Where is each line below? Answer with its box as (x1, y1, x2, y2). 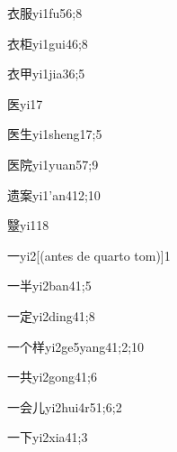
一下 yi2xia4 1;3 (7, 428, 88, 447)
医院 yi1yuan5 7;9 (7, 154, 99, 173)
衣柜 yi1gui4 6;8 (7, 33, 88, 52)
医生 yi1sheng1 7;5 (7, 125, 102, 143)
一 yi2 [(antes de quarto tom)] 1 (7, 245, 171, 264)
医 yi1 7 (7, 94, 43, 113)
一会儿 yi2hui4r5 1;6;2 (7, 397, 122, 416)
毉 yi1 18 (7, 216, 49, 235)
